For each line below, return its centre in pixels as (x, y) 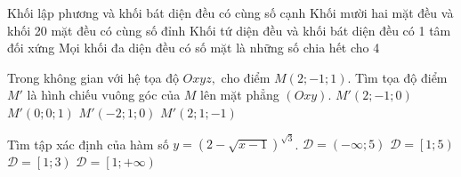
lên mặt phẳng (240, 95)
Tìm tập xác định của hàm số (88, 144)
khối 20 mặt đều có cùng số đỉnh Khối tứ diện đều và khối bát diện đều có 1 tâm (229, 30)
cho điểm (246, 77)
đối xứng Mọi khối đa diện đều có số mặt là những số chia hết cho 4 (194, 48)
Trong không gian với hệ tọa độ (93, 77)
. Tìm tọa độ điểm (397, 77)
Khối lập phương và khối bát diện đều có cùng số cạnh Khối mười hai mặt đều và (230, 12)
